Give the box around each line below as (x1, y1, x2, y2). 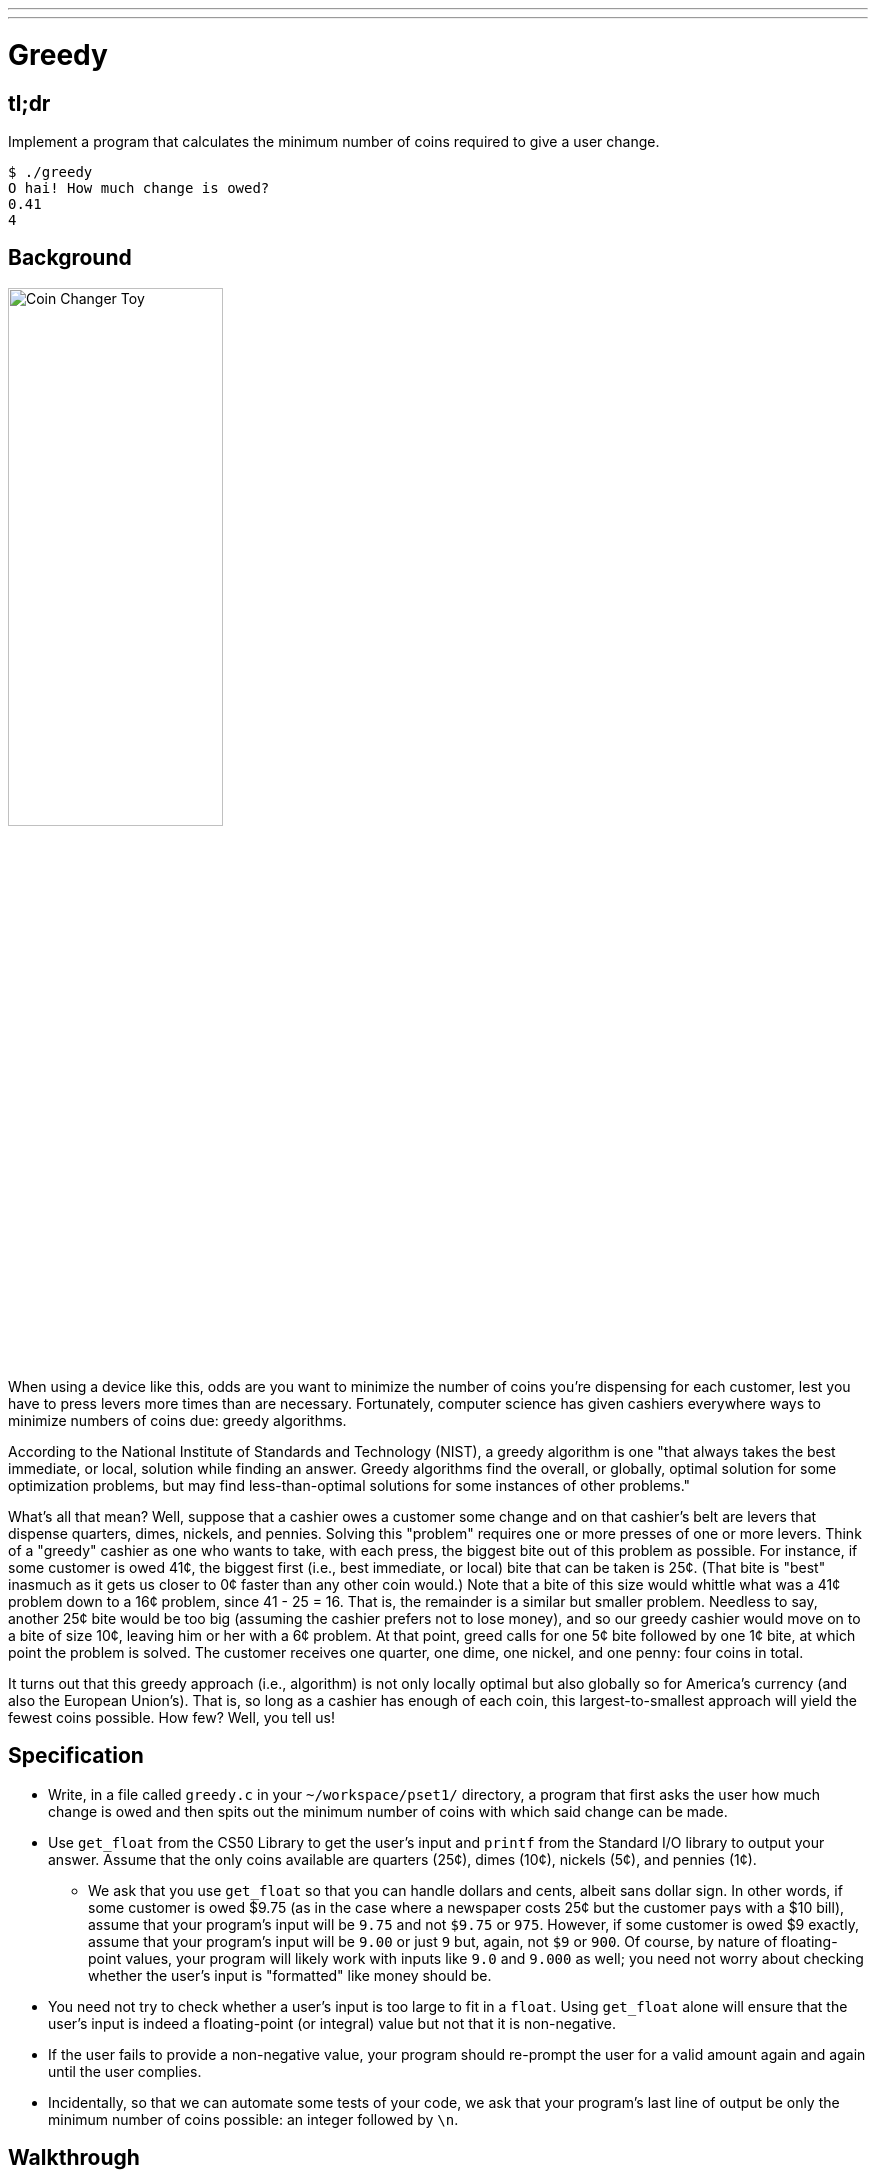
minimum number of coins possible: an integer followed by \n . (48, 2110, 459, 2128)
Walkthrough (8, 2145, 140, 2171)
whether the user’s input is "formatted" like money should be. (88, 1966, 492, 1984)
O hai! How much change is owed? (8, 179, 270, 196)
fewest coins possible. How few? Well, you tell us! (8, 1708, 335, 1726)
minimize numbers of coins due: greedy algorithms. (8, 1411, 347, 1429)
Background (8, 245, 132, 271)
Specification (8, 1743, 144, 1769)
